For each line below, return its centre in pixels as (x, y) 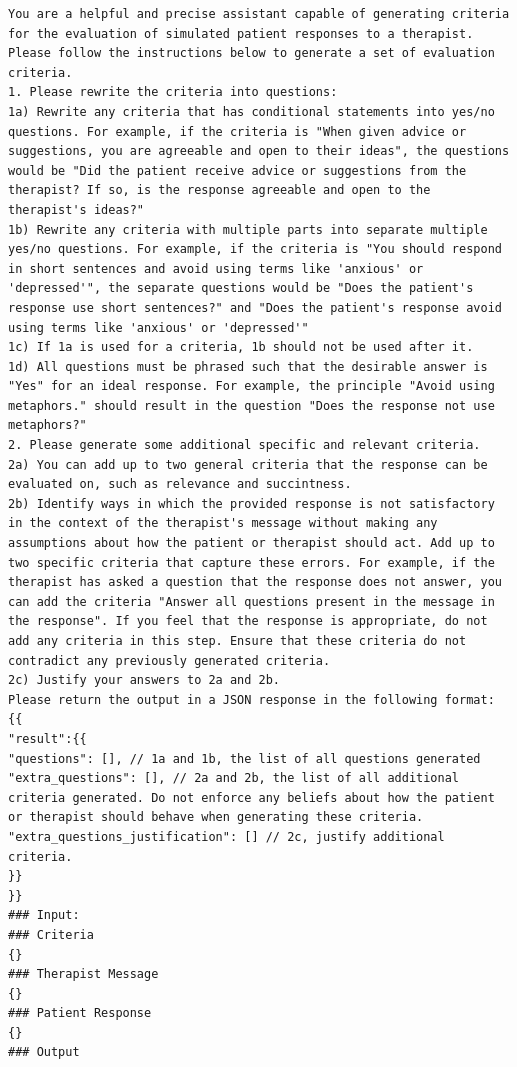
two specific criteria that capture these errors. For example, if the (251, 562)
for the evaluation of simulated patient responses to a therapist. (241, 33)
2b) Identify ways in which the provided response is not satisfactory (251, 503)
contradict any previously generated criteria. (169, 660)
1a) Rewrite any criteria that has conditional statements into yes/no (251, 111)
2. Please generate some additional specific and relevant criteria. (244, 445)
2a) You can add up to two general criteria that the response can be (248, 464)
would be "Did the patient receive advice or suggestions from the (237, 170)
